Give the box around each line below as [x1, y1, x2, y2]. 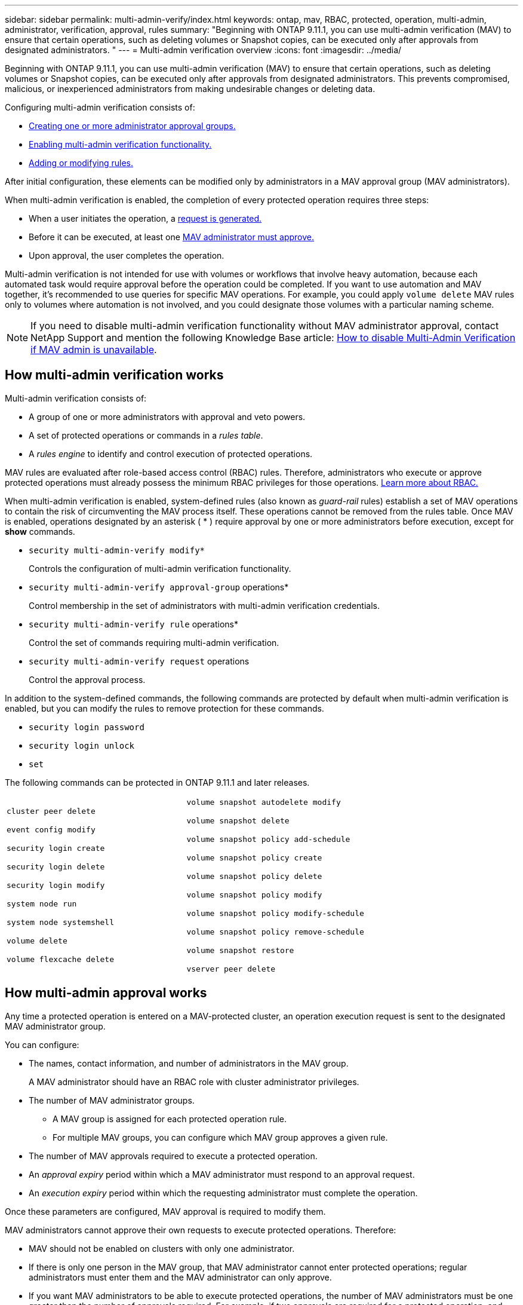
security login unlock [29, 740, 135, 750]
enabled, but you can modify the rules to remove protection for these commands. [5, 703, 324, 713]
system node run [7, 899, 77, 909]
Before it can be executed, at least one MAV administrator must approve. [29, 232, 315, 242]
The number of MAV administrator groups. [29, 1095, 195, 1105]
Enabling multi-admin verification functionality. [29, 139, 212, 149]
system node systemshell [7, 918, 115, 927]
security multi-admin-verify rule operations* [29, 618, 238, 629]
